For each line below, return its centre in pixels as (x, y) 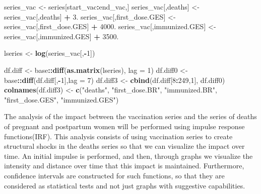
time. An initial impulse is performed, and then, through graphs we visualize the (128, 156)
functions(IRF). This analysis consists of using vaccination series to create (118, 136)
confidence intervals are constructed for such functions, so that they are (114, 175)
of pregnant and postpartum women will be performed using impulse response (124, 126)
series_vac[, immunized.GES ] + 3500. (61, 36)
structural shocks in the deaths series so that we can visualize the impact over (124, 146)
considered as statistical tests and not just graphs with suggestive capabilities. (125, 185)
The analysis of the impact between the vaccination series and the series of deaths (130, 116)
